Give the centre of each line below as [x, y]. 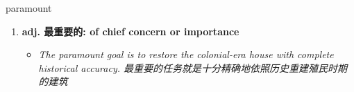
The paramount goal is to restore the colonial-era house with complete [186, 54]
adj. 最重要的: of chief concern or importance [130, 31]
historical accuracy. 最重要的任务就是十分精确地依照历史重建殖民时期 [193, 67]
